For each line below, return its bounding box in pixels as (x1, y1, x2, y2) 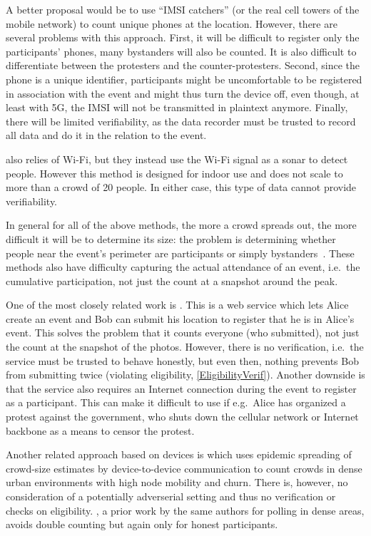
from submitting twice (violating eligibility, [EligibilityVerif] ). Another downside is (6, 367, 365, 382)
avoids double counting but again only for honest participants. (6, 517, 278, 532)
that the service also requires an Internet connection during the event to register (6, 381, 357, 396)
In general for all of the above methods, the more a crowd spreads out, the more (6, 217, 357, 232)
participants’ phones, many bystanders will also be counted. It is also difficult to (6, 43, 357, 58)
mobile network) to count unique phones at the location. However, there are (6, 16, 337, 31)
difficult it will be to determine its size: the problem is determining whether (6, 231, 336, 246)
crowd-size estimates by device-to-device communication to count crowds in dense (6, 460, 362, 475)
